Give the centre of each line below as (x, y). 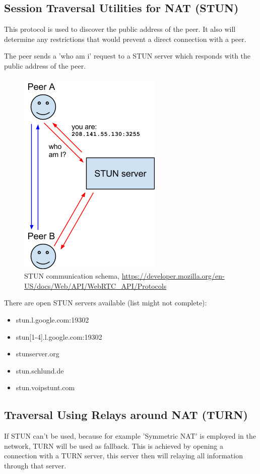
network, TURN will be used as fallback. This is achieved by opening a (114, 445)
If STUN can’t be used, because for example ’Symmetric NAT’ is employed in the (130, 436)
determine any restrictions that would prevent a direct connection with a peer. (125, 39)
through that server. (35, 465)
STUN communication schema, (72, 276)
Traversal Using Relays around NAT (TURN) (126, 415)
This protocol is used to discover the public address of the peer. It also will (120, 29)
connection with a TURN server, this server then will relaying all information (123, 456)
